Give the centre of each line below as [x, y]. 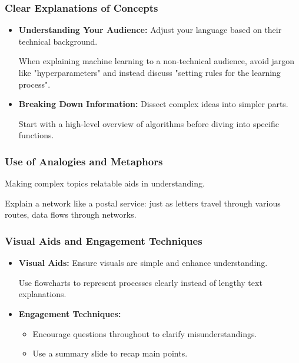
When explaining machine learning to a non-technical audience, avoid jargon [157, 61]
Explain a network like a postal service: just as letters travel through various [143, 203]
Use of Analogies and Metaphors [84, 161]
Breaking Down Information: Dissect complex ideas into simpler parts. [153, 104]
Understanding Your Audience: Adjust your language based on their [150, 30]
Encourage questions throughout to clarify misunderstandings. [145, 333]
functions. [36, 135]
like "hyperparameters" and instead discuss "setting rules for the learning [149, 72]
